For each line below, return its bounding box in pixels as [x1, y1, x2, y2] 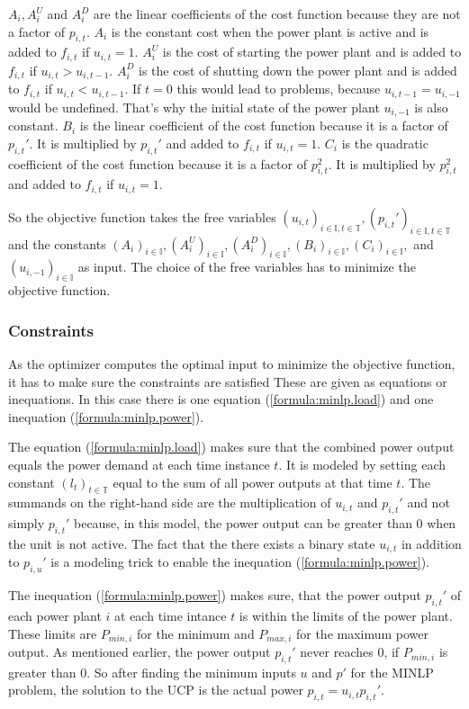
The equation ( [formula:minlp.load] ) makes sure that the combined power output [8, 437, 455, 456]
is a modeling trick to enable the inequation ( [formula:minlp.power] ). [50, 552, 429, 571]
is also [414, 97, 448, 116]
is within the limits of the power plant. [239, 606, 453, 625]
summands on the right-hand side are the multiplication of [8, 493, 331, 512]
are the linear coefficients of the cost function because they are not [93, 4, 461, 22]
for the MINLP [350, 662, 434, 681]
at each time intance [114, 606, 227, 625]
